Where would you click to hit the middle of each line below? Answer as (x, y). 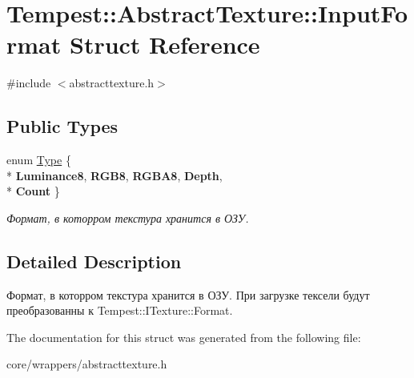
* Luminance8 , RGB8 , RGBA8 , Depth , (115, 175)
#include (29, 83)
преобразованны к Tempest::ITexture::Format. (120, 310)
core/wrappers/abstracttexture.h (87, 364)
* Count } (33, 191)
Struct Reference (165, 44)
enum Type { (39, 160)
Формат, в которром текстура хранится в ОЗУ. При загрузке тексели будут (188, 294)
